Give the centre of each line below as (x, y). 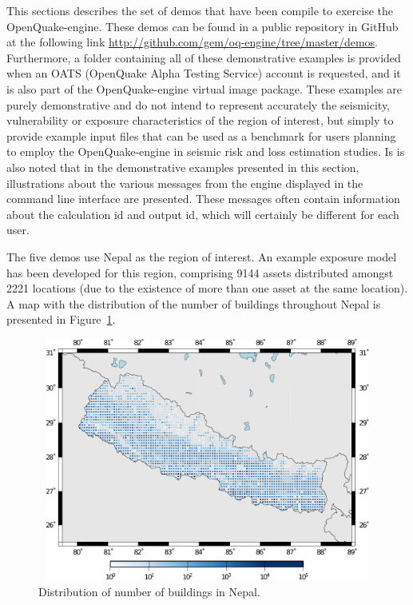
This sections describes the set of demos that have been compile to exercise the (200, 10)
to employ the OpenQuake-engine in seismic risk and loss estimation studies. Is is (206, 151)
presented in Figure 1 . (61, 319)
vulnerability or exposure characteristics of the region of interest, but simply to (200, 120)
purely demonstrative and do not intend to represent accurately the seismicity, (199, 104)
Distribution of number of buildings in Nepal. (149, 591)
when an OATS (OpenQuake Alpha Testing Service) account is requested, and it (204, 73)
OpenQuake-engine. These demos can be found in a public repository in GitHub (203, 26)
